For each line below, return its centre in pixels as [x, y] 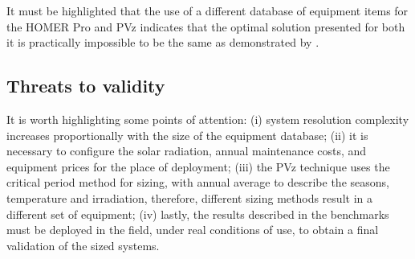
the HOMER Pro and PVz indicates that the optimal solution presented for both [206, 26]
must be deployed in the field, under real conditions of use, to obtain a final [193, 230]
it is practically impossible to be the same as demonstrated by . [163, 42]
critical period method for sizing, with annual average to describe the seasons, [198, 182]
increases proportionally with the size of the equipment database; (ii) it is [187, 135]
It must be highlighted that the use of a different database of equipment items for [207, 10]
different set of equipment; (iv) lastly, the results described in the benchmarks [198, 214]
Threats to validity [86, 86]
